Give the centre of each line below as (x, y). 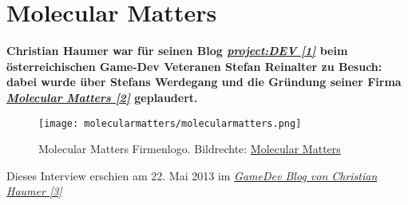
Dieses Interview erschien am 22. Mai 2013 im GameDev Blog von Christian (192, 175)
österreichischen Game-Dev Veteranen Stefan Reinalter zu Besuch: (194, 66)
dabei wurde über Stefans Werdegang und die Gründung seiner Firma (204, 82)
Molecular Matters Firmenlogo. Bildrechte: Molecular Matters (190, 149)
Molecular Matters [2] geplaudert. (102, 97)
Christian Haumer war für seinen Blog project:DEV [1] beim (177, 51)
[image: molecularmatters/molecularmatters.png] (170, 123)
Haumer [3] (34, 191)
